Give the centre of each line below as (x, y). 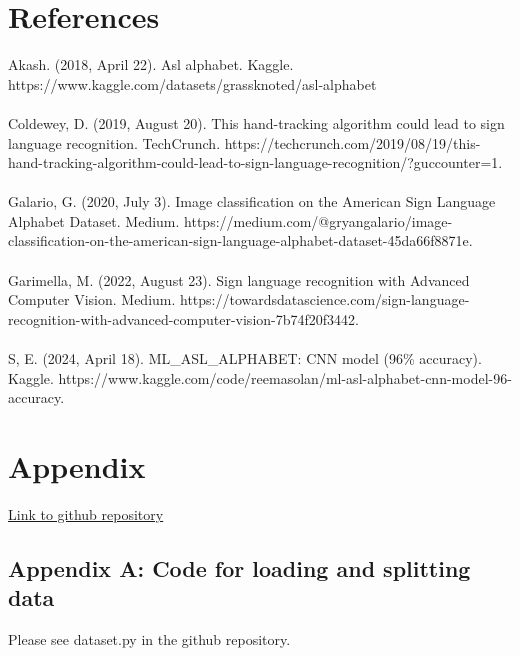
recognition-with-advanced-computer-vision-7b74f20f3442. (183, 318)
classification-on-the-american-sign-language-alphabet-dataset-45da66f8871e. (240, 240)
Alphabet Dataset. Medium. (94, 220)
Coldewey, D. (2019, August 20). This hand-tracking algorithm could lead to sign (256, 122)
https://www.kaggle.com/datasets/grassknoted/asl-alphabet (192, 83)
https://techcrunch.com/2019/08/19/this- (352, 142)
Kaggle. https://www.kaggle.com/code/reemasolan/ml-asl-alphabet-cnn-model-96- (260, 377)
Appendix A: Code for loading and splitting (239, 567)
